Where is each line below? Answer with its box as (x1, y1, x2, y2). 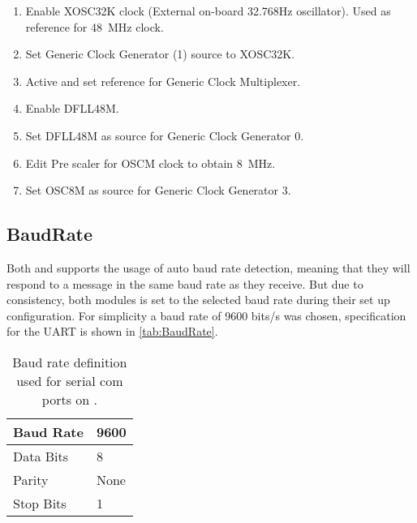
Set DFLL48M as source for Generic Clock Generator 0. (25, 126, 304, 144)
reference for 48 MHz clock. (25, 18, 164, 35)
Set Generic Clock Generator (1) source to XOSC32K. (25, 45, 295, 62)
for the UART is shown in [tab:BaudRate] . (6, 323, 218, 340)
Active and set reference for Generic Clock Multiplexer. (25, 72, 301, 89)
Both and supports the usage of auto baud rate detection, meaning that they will (6, 259, 411, 276)
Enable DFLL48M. (25, 100, 119, 117)
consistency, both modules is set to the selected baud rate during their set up (6, 291, 390, 308)
